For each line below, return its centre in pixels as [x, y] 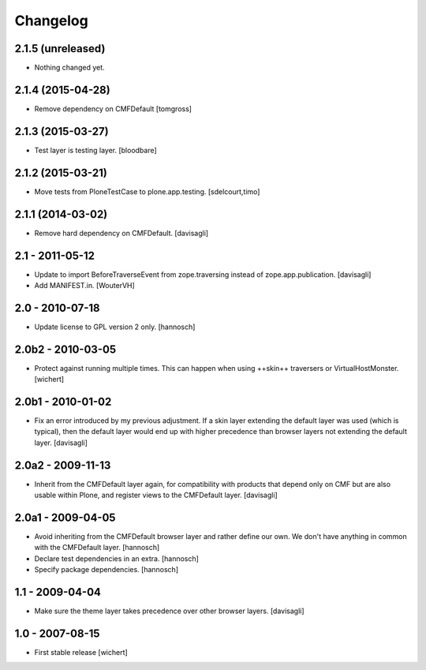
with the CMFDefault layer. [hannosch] [97, 548]
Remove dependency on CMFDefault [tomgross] [113, 109]
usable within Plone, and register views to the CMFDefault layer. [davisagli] [156, 495]
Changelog [51, 21]
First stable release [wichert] [81, 653]
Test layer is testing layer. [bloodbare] [95, 150]
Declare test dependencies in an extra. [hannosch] [116, 558]
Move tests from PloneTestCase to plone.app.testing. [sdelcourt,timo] [147, 191]
